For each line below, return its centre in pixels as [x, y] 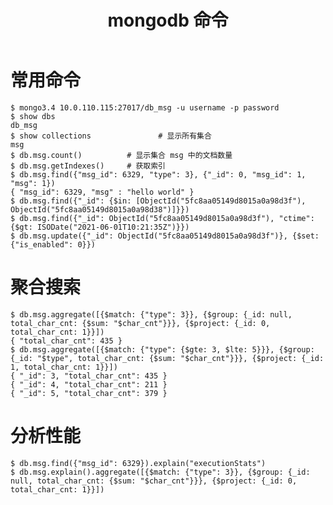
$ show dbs [33, 116]
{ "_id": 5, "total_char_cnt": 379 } [89, 393]
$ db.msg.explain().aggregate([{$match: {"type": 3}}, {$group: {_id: [160, 472]
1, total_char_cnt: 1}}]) [64, 367]
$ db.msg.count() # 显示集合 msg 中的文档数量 [121, 155]
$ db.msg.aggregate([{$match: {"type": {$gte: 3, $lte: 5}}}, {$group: [162, 349]
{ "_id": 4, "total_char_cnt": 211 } [89, 384]
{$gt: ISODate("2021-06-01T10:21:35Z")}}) [100, 227]
